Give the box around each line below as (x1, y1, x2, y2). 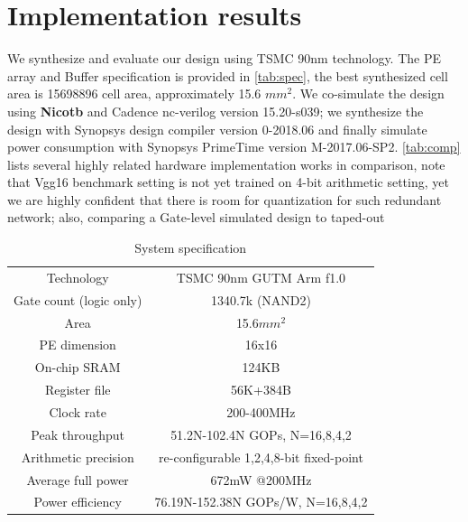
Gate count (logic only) (14, 290, 142, 309)
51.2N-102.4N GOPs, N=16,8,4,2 (170, 424, 352, 443)
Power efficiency (33, 492, 122, 511)
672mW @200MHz (210, 470, 312, 489)
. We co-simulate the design (292, 84, 445, 103)
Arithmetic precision (21, 447, 134, 466)
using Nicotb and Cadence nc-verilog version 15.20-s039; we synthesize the (7, 101, 424, 120)
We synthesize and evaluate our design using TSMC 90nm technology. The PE (7, 49, 442, 68)
